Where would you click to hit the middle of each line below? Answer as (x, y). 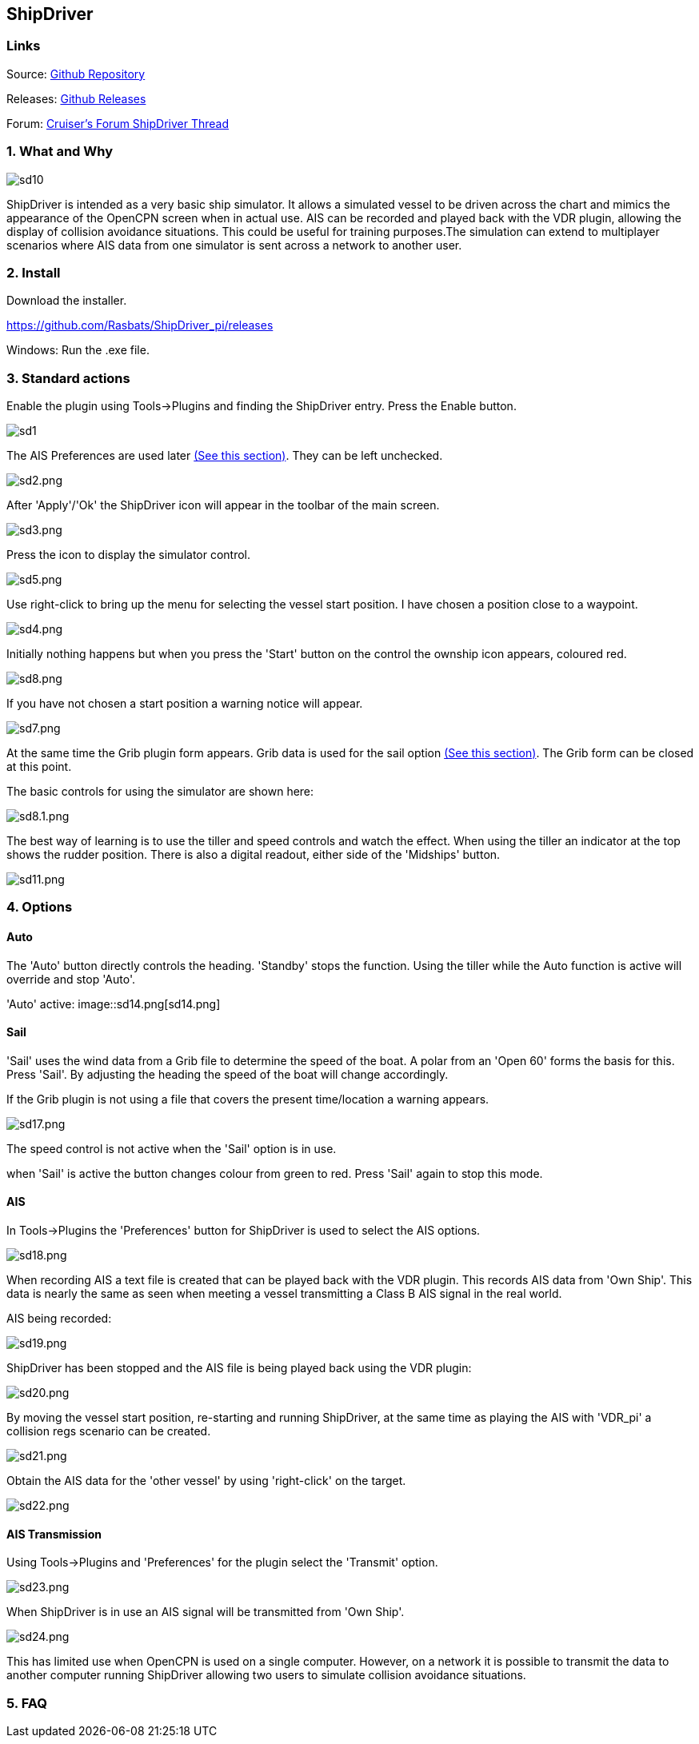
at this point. (39, 767)
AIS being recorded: (59, 1319)
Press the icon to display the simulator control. (129, 555)
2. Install (34, 272)
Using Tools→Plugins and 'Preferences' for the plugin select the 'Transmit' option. (222, 1562)
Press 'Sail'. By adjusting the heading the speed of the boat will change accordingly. (228, 1074)
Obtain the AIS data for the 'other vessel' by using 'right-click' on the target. (206, 1481)
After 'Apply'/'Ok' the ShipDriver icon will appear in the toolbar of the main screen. (223, 505)
